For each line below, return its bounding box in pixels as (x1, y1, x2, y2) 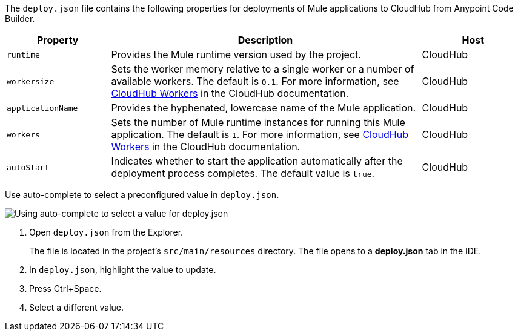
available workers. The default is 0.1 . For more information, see (111, 75, 399, 87)
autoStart (7, 162, 50, 172)
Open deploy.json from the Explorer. (29, 227, 184, 237)
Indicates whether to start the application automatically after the (111, 155, 403, 167)
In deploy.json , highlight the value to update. (29, 265, 216, 275)
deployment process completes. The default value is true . (111, 167, 375, 179)
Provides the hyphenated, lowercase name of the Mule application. (111, 102, 416, 114)
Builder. (5, 13, 35, 24)
